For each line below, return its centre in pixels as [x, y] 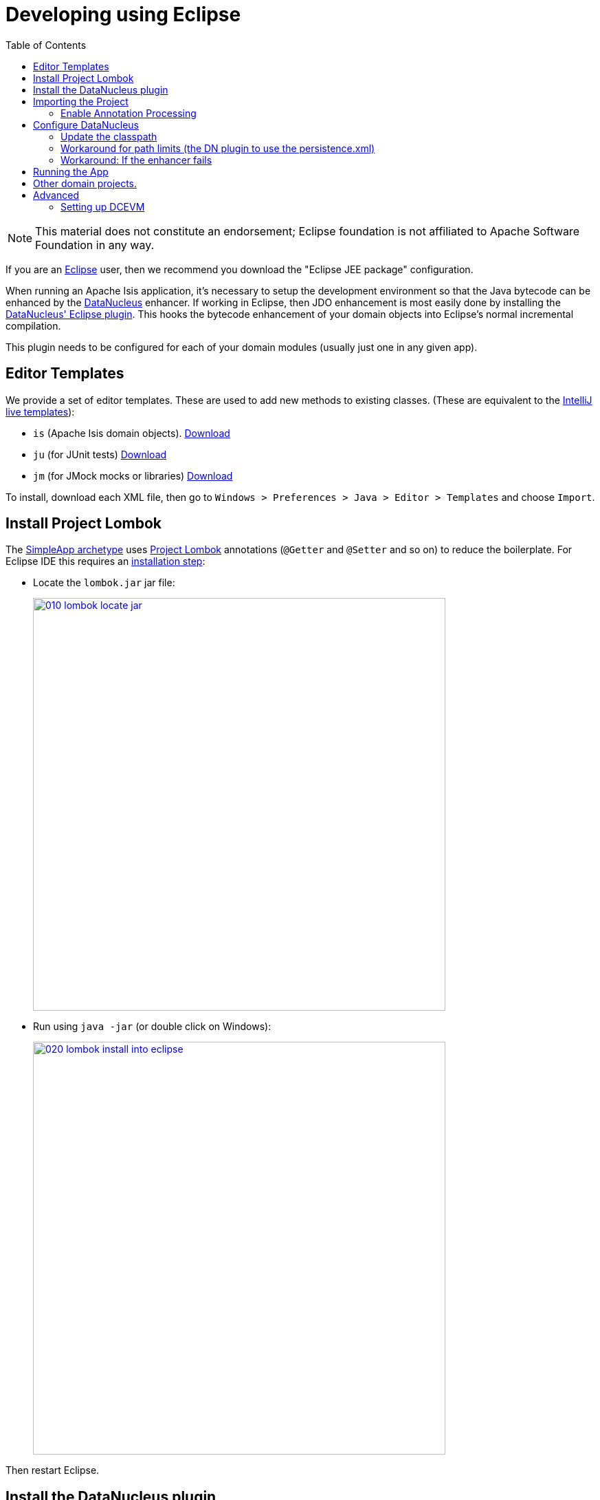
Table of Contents [46, 45]
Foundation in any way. [95, 245]
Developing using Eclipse [123, 14]
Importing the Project [81, 101]
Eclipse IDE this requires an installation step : [105, 561]
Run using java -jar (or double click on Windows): [152, 1027]
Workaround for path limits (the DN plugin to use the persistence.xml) [218, 148]
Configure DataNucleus [86, 125]
